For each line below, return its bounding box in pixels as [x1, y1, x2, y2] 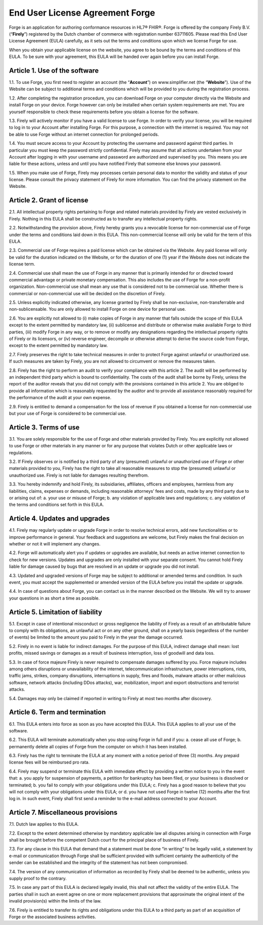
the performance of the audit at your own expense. [9, 395, 112, 401]
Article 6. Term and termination [9, 708, 106, 717]
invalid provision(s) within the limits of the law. [9, 898, 102, 904]
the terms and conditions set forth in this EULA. [9, 502, 104, 507]
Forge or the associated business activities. [9, 914, 96, 920]
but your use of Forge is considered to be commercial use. [9, 410, 127, 416]
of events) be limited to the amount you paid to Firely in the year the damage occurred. [9, 634, 184, 640]
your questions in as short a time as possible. [9, 595, 100, 601]
